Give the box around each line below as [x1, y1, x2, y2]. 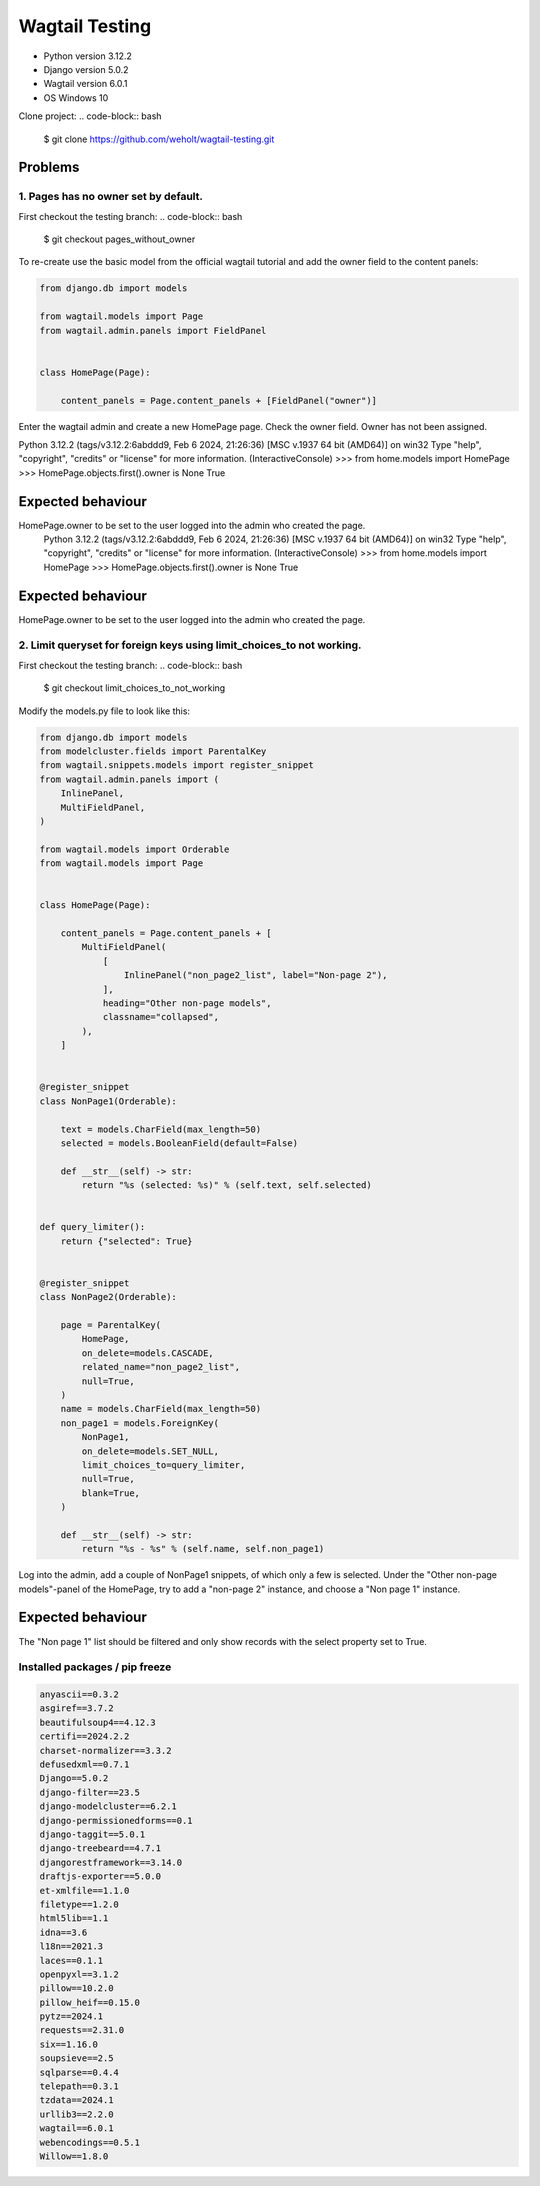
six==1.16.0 [39, 2038, 99, 2050]
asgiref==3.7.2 [39, 1703, 114, 1714]
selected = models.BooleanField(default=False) [60, 1137, 299, 1149]
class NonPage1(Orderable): [39, 1095, 177, 1107]
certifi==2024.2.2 [39, 1731, 130, 1742]
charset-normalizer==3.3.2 [39, 1745, 172, 1756]
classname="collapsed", [102, 1011, 220, 1023]
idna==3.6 [39, 1926, 88, 1938]
